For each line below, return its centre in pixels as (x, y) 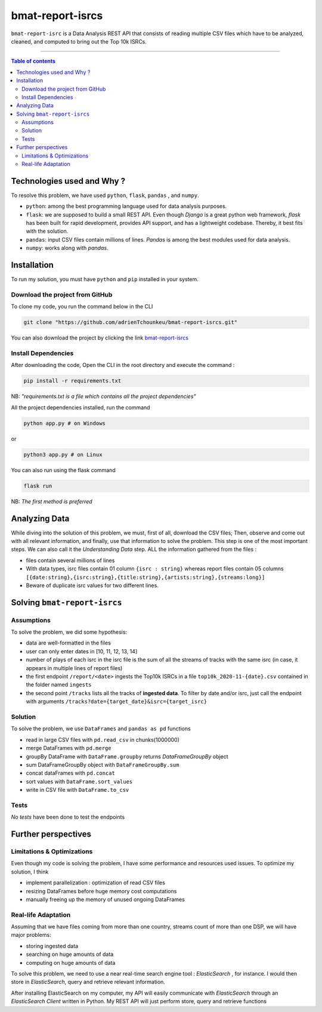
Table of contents (33, 61)
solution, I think (30, 872)
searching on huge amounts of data (70, 954)
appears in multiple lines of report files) (74, 668)
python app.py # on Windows (64, 423)
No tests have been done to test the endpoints (68, 817)
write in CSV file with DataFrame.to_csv (78, 790)
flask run (38, 486)
